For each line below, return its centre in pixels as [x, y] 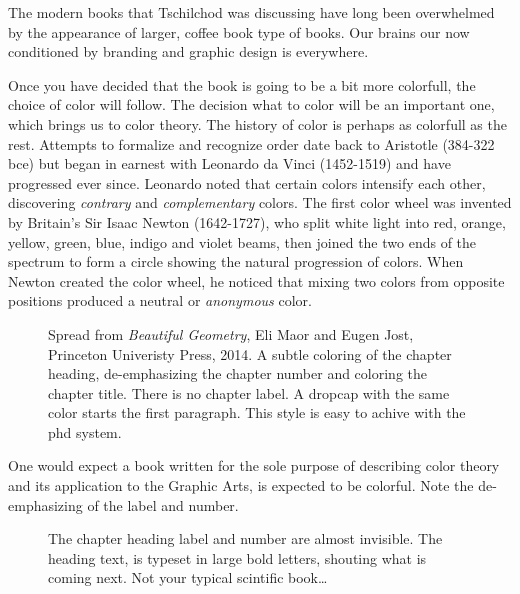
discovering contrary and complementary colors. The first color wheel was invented [260, 202]
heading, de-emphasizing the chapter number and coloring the [237, 373]
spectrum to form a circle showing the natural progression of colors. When [236, 261]
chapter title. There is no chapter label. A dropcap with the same [249, 392]
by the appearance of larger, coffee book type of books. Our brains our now [239, 31]
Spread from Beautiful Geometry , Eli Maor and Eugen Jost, [231, 333]
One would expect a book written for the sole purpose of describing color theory [254, 465]
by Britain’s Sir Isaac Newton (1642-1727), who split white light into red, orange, [257, 221]
